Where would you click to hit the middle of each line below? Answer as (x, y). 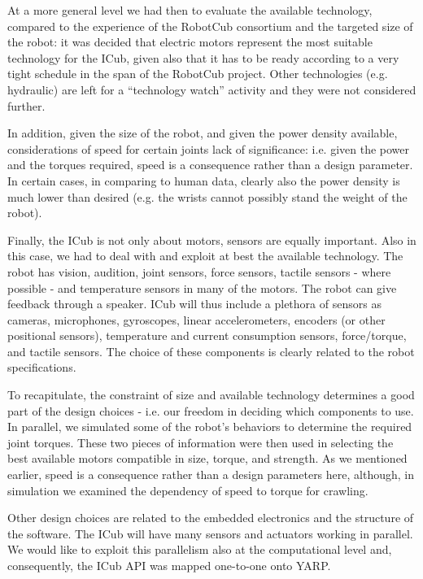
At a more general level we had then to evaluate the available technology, (190, 10)
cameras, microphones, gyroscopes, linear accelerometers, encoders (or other (196, 319)
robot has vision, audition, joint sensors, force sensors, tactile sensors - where (199, 271)
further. (26, 105)
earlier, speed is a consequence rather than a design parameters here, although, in (211, 475)
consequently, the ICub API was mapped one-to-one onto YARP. (169, 565)
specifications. (42, 367)
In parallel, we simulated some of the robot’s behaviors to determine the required (210, 427)
